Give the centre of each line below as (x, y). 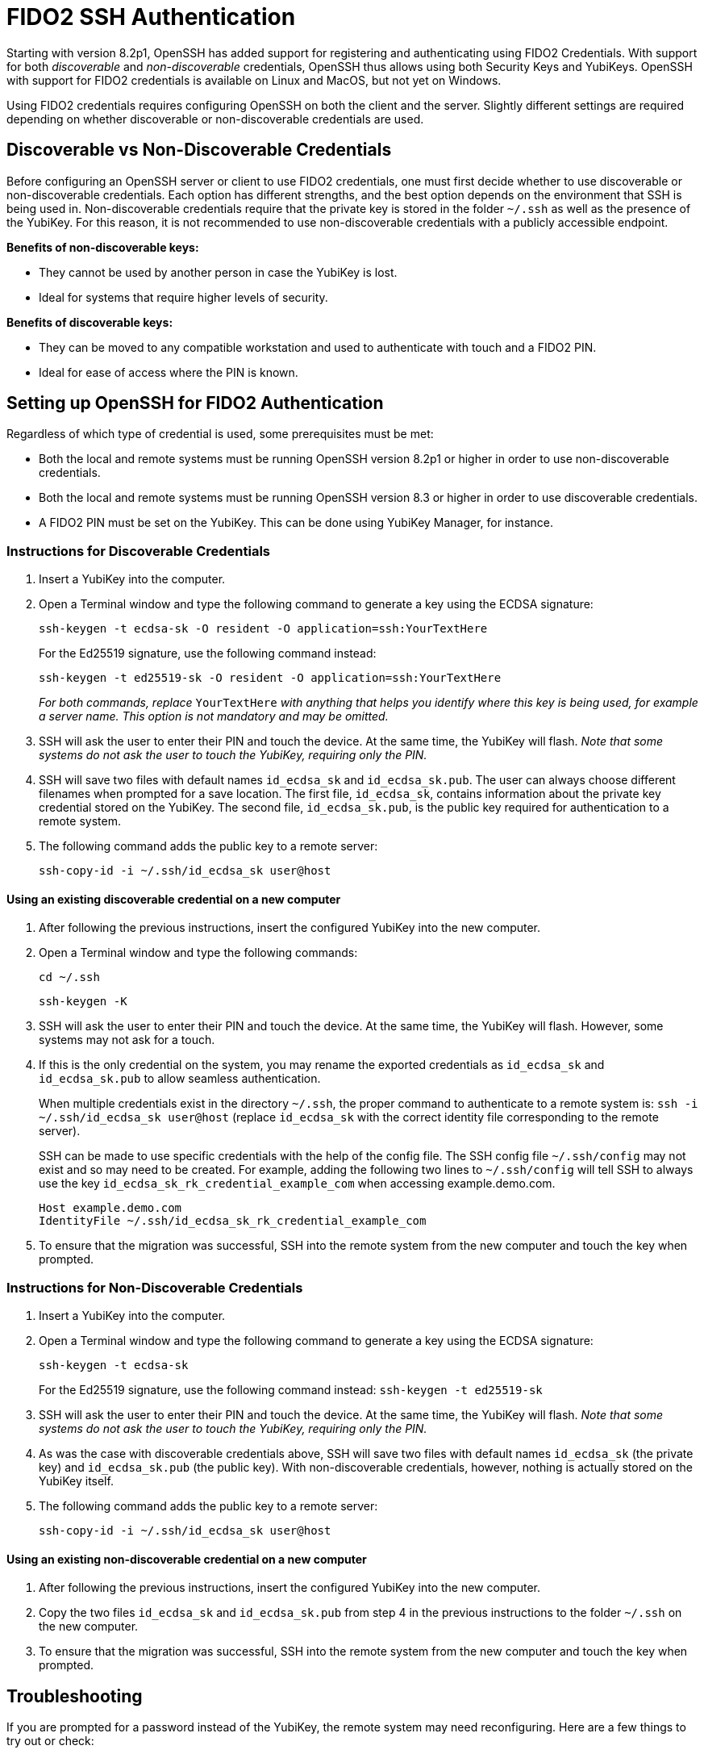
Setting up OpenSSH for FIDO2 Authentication (195, 403)
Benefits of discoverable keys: (90, 322)
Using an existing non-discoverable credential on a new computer (187, 1559)
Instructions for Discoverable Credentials (139, 551)
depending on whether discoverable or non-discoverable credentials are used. (215, 119)
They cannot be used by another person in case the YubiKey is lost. (218, 272)
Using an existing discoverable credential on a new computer (174, 899)
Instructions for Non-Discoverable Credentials (155, 1287)
